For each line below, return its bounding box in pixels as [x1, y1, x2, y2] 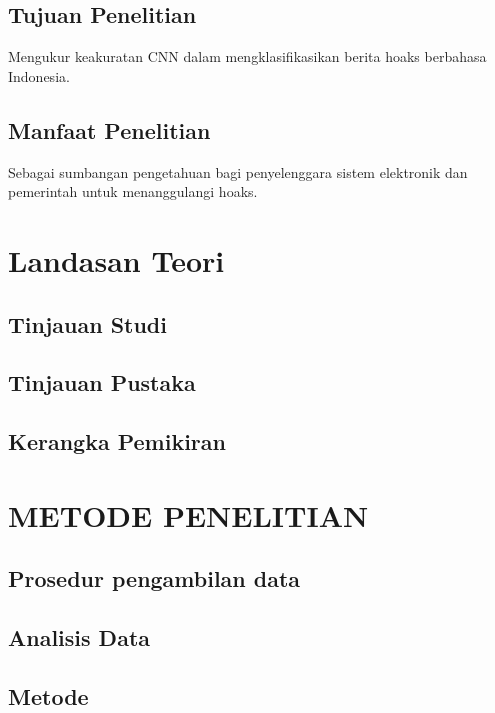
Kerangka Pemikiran [8, 426, 226, 457]
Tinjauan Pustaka [8, 367, 196, 398]
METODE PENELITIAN [8, 494, 369, 535]
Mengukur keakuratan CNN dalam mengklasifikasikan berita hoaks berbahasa [8, 46, 487, 67]
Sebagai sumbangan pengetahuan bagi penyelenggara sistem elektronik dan [8, 161, 468, 182]
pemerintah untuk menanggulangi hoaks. [8, 181, 258, 202]
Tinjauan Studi [8, 308, 167, 339]
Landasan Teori [8, 239, 225, 280]
